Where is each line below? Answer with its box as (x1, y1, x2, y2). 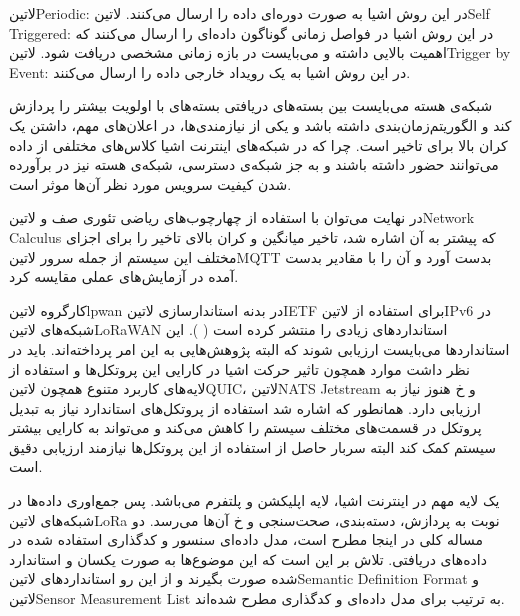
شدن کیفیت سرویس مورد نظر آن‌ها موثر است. (9, 173, 292, 194)
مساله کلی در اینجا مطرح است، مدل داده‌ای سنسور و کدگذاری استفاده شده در (9, 529, 484, 550)
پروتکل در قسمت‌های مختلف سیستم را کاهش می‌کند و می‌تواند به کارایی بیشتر (9, 417, 482, 438)
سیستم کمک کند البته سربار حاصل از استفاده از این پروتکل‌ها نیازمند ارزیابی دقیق (9, 436, 496, 457)
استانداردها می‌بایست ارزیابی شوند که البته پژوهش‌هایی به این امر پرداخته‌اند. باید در (9, 338, 510, 359)
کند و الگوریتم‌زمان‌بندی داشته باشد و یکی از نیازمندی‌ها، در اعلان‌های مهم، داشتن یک (9, 114, 512, 135)
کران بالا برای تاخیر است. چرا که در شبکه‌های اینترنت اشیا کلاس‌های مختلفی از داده (9, 134, 508, 155)
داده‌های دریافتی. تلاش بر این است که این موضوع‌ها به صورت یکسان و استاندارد (9, 548, 487, 569)
